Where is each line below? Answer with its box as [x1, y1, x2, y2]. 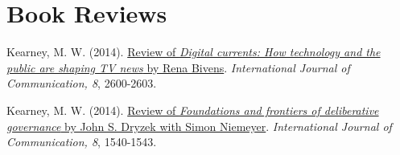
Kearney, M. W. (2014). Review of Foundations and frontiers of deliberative [6, 101, 379, 118]
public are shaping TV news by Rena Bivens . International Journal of [6, 59, 350, 75]
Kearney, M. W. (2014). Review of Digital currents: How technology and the [6, 43, 381, 60]
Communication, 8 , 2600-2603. [6, 75, 157, 92]
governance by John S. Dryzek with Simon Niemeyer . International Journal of [6, 117, 392, 134]
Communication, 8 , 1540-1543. [6, 133, 157, 150]
